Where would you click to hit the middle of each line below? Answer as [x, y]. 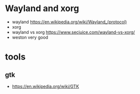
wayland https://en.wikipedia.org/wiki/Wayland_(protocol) [69, 22]
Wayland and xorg [42, 8]
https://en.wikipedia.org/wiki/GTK [45, 86]
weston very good [30, 37]
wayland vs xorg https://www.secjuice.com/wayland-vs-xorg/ [73, 32]
